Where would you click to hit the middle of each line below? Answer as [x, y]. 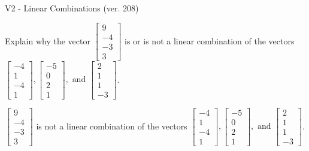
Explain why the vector [48, 40]
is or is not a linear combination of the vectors [210, 40]
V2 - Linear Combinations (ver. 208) [72, 8]
